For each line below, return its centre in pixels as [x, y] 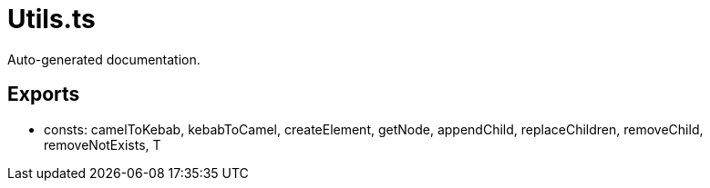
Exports [44, 94]
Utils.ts [51, 19]
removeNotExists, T [103, 144]
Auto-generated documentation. [104, 59]
